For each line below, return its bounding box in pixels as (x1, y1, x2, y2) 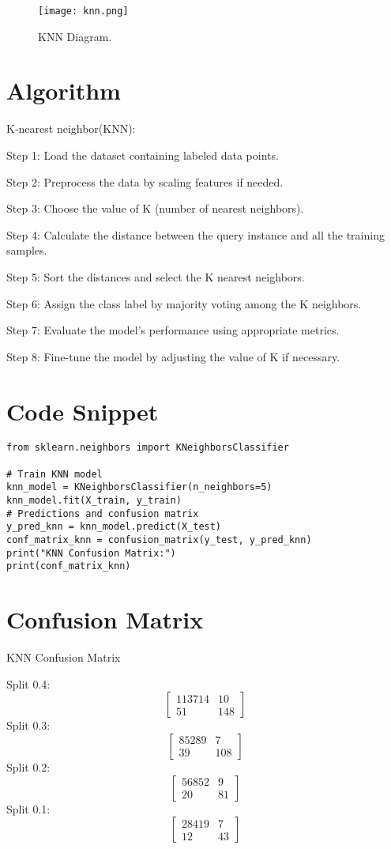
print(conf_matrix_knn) (6, 560, 131, 572)
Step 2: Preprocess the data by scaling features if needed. (6, 173, 284, 190)
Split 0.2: (6, 758, 51, 775)
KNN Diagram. (38, 28, 112, 44)
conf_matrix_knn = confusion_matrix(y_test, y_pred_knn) (6, 534, 312, 546)
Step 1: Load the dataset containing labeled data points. (6, 146, 279, 163)
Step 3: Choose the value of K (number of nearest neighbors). (6, 200, 304, 217)
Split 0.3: (6, 717, 51, 734)
